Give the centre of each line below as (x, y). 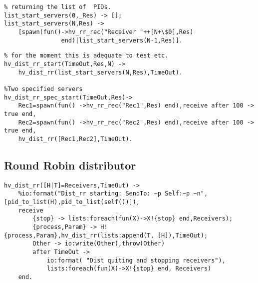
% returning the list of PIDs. (58, 7)
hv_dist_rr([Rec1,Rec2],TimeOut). (75, 139)
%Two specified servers (43, 89)
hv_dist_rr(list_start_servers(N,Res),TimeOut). (100, 72)
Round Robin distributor (70, 165)
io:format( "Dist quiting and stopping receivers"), (136, 260)
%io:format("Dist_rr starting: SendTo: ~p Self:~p (104, 194)
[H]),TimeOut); (183, 235)
